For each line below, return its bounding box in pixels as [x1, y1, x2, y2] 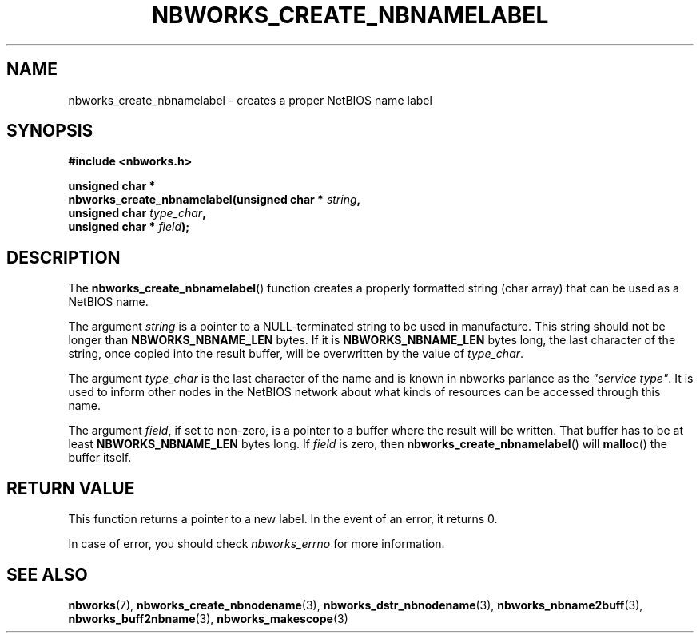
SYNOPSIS [6, 121, 93, 141]
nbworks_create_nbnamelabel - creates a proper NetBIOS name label [68, 93, 432, 107]
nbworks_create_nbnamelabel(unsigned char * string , [68, 192, 361, 207]
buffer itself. [68, 450, 132, 465]
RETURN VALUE [6, 478, 135, 498]
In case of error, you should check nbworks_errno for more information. [68, 537, 445, 551]
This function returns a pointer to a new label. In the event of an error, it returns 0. [68, 512, 498, 526]
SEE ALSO [6, 564, 88, 585]
